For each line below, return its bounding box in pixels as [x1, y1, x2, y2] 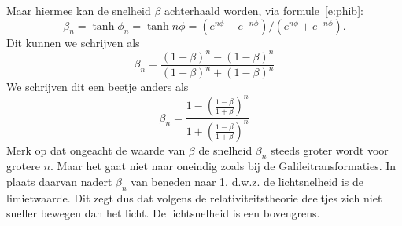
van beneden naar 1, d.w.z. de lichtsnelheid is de [131, 173, 364, 189]
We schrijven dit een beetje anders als [6, 78, 189, 95]
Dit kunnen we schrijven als [6, 34, 140, 50]
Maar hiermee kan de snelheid [6, 2, 151, 18]
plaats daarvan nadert [6, 173, 112, 189]
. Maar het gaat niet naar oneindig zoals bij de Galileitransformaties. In [50, 158, 396, 174]
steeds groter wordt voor [271, 141, 389, 158]
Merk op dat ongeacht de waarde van [6, 141, 186, 158]
